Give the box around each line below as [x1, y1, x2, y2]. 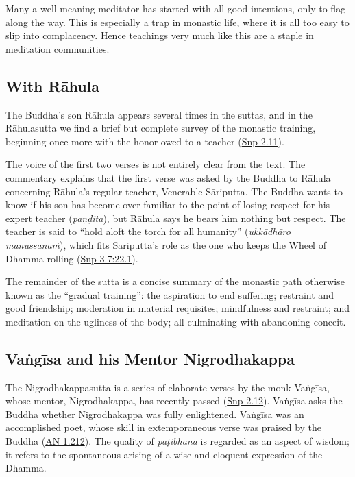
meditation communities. [5, 41, 110, 56]
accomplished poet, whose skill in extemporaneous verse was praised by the [5, 420, 322, 435]
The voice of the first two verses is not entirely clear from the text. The [5, 157, 306, 171]
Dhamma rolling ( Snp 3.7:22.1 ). [5, 251, 138, 265]
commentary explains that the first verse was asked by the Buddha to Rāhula [5, 170, 331, 184]
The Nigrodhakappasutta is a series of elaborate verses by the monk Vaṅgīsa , [5, 380, 330, 394]
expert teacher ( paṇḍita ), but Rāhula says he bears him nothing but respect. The [5, 210, 346, 225]
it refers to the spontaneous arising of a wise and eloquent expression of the [5, 447, 323, 461]
